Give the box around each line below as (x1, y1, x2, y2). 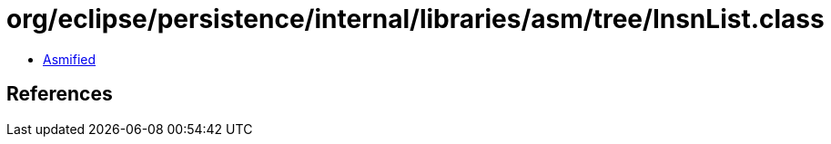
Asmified (43, 51, 96, 67)
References (6, 82, 113, 106)
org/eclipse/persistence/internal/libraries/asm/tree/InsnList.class (6, 4, 825, 34)
